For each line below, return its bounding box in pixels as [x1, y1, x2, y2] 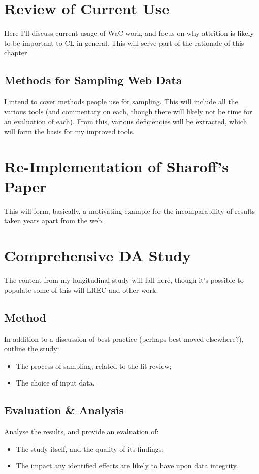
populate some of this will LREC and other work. [4, 284, 158, 295]
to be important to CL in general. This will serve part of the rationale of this [4, 37, 244, 48]
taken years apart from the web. [4, 215, 104, 226]
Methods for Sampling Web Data [4, 72, 182, 88]
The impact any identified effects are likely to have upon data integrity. [16, 460, 238, 471]
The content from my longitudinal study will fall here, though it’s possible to [4, 275, 244, 285]
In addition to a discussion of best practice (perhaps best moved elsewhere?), [4, 333, 244, 344]
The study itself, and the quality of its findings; [16, 443, 164, 454]
